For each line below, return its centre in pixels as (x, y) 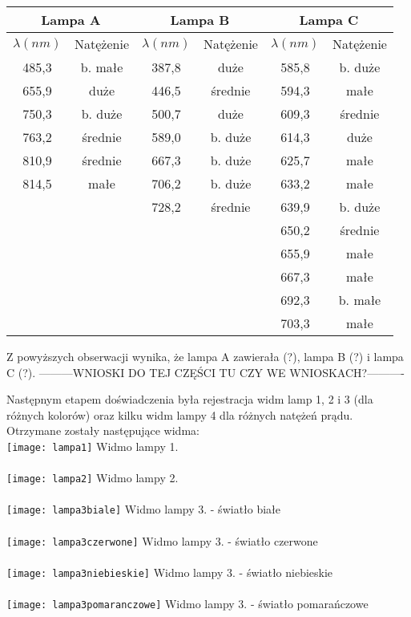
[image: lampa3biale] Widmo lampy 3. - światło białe (144, 509)
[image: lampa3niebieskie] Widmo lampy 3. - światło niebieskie (170, 572)
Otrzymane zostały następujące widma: (103, 430)
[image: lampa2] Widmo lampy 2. (93, 478)
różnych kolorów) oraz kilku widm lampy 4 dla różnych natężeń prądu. (180, 414)
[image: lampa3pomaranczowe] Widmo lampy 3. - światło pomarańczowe (187, 604)
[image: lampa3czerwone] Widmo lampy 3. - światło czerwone (162, 540)
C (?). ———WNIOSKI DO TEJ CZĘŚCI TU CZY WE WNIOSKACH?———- (205, 372)
